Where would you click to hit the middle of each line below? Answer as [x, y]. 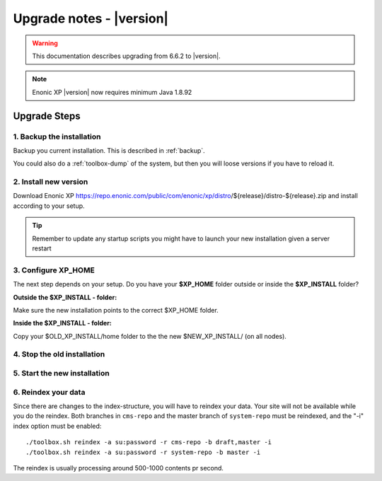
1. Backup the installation [57, 137]
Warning [45, 43]
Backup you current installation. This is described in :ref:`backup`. [109, 150]
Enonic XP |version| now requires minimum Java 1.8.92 [112, 92]
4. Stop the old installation [59, 354]
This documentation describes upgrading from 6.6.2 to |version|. [126, 56]
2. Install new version [51, 182]
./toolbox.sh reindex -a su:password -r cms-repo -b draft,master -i [149, 442]
